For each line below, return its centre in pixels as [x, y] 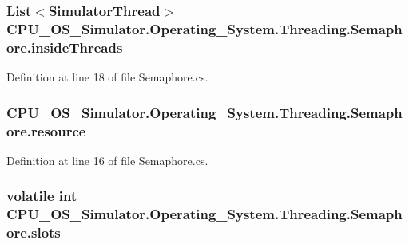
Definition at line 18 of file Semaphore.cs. [107, 77]
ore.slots [34, 232]
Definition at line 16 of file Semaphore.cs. [107, 160]
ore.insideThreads [65, 47]
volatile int [42, 196]
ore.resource [46, 130]
